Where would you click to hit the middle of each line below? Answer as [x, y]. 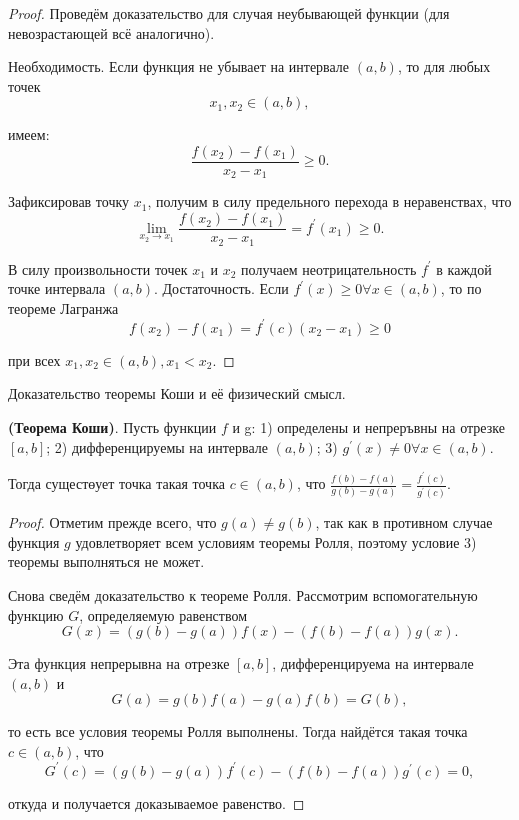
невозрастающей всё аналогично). [111, 32]
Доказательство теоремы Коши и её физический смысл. [177, 393]
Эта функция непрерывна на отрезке [119, 663]
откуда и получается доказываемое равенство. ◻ [156, 802]
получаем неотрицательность [329, 268]
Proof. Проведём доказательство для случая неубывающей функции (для [229, 13]
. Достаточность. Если [221, 288]
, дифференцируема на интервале [373, 663]
